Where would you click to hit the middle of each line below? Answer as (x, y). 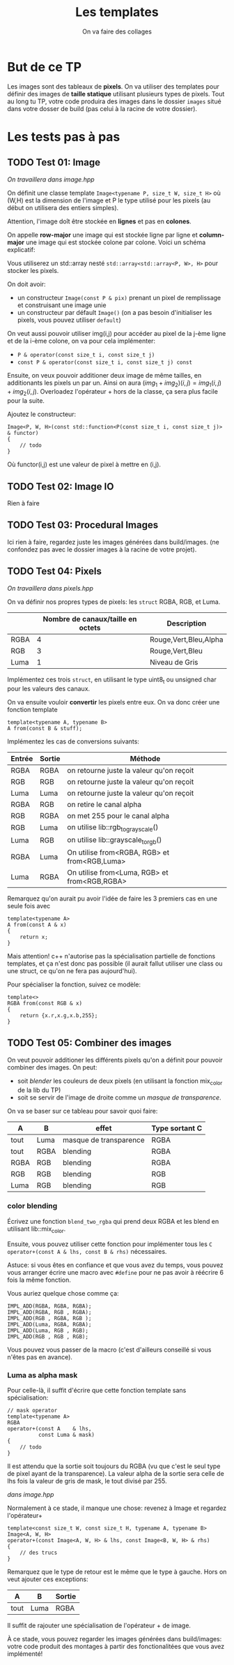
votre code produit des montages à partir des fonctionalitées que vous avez (116, 1646)
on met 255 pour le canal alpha (118, 815)
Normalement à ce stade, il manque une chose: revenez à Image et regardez (117, 1508)
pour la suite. (26, 401)
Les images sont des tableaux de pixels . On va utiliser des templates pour (113, 86)
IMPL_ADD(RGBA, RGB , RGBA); (49, 1312)
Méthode (145, 758)
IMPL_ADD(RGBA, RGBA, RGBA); (49, 1306)
